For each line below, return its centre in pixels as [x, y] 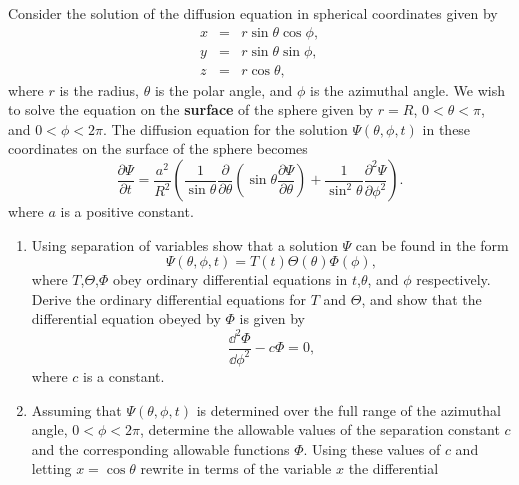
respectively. [453, 279]
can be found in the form [432, 244]
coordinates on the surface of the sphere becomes [158, 148]
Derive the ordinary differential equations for [169, 298]
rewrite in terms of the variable [236, 468]
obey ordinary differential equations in [230, 279]
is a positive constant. [127, 211]
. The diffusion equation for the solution [225, 128]
